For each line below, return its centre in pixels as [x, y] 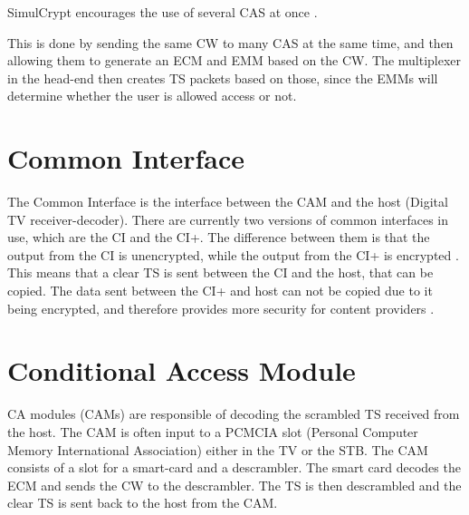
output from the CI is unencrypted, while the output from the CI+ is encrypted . [233, 254]
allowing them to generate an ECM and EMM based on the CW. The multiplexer [234, 60]
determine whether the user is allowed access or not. [152, 96]
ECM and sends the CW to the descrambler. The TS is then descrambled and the [234, 485]
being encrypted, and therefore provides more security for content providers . [221, 308]
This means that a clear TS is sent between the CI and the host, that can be [220, 272]
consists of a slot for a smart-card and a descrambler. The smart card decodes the [234, 467]
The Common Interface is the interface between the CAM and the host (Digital [228, 202]
